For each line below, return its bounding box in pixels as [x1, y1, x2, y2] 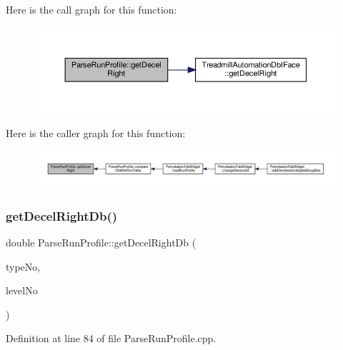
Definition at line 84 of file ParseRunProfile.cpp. [6, 331, 217, 346]
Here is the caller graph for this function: [6, 125, 186, 140]
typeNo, [6, 259, 41, 274]
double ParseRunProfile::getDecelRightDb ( [6, 234, 197, 249]
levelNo [6, 283, 38, 298]
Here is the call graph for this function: [6, 2, 177, 16]
